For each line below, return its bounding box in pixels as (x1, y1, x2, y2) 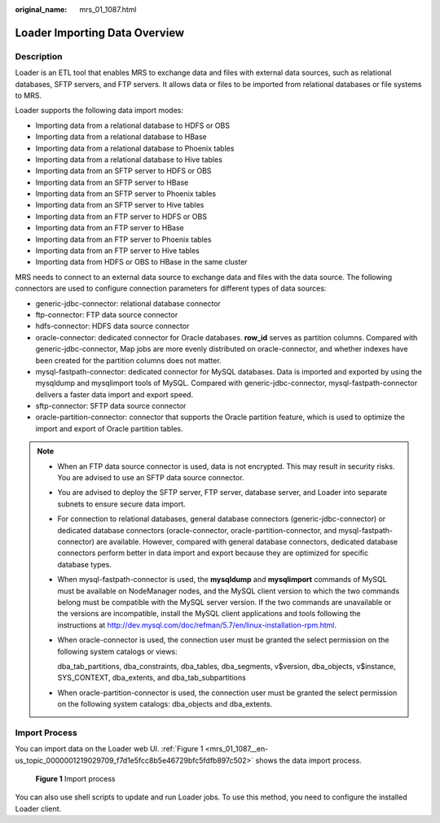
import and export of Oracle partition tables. (35, 423, 183, 433)
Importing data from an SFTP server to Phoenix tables (35, 189, 216, 199)
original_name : (15, 5, 68, 14)
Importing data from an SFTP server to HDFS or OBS (35, 166, 212, 176)
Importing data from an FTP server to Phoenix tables (35, 234, 212, 244)
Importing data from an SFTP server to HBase (35, 177, 189, 187)
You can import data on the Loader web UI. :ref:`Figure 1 (15, 744, 204, 754)
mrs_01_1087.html (79, 5, 137, 14)
